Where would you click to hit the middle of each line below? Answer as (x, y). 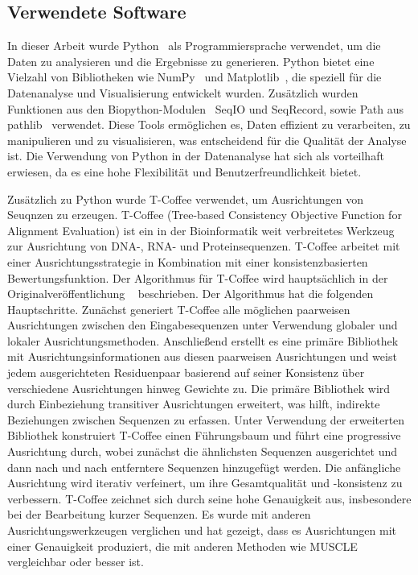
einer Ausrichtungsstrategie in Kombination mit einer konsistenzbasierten (188, 261)
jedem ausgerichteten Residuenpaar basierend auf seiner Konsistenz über (186, 372)
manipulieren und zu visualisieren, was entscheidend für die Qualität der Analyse (207, 140)
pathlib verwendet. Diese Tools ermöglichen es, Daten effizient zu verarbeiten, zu (209, 124)
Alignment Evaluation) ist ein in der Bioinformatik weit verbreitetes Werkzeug (201, 230)
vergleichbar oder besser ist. (76, 562)
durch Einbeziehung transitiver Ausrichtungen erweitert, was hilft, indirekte (194, 404)
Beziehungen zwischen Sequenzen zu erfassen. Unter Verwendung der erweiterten (206, 419)
